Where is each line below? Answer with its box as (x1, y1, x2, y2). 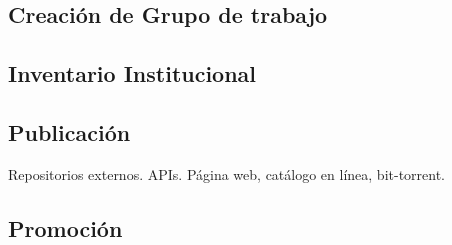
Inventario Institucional (8, 58, 257, 89)
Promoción (8, 212, 123, 243)
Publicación (8, 116, 131, 147)
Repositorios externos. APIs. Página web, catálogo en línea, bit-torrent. (8, 163, 445, 184)
